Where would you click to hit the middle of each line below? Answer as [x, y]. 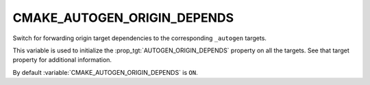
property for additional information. [62, 60]
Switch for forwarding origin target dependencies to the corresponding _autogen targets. [140, 38]
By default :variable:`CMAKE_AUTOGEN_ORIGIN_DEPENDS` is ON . [105, 72]
